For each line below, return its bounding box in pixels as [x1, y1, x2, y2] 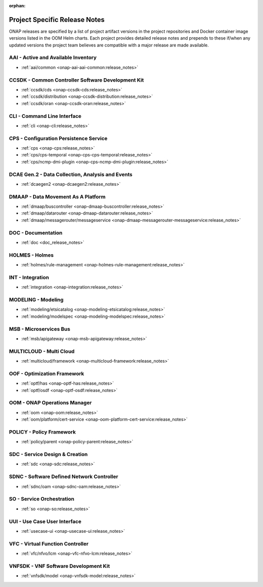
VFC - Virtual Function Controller [9, 540, 89, 547]
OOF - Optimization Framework [9, 370, 85, 377]
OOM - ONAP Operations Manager [9, 399, 92, 406]
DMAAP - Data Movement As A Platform [9, 193, 106, 200]
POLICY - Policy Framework [9, 428, 76, 435]
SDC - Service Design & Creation [9, 451, 88, 458]
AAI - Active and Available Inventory [9, 54, 97, 61]
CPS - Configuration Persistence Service [9, 135, 108, 142]
